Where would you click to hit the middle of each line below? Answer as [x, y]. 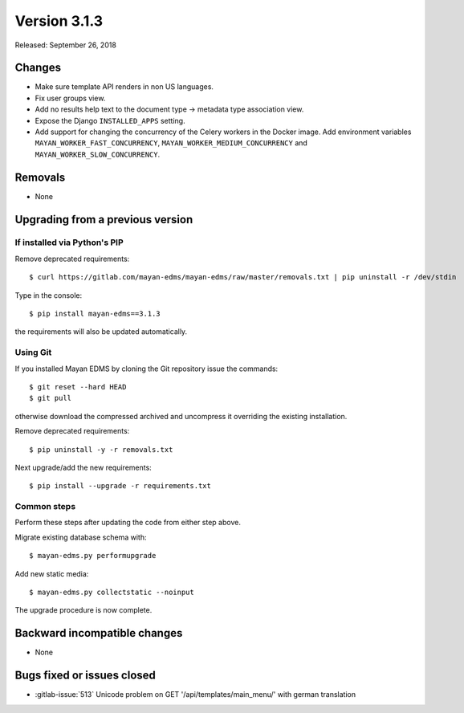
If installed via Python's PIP [69, 242]
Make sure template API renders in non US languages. [124, 87]
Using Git [33, 352]
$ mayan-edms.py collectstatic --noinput [112, 592]
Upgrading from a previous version [104, 220]
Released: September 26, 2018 [65, 45]
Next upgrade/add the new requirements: [83, 467]
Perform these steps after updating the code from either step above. [128, 523]
